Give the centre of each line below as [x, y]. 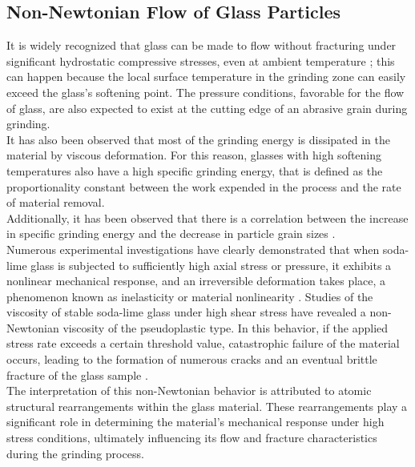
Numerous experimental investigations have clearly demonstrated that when [193, 249]
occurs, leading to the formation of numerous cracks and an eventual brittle [192, 359]
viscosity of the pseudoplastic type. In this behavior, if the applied [226, 327]
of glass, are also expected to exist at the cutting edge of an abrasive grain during [207, 108]
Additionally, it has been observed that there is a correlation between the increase [207, 217]
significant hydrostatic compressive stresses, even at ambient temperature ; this [201, 60]
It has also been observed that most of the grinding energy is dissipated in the [198, 139]
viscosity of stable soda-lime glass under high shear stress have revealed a [186, 312]
